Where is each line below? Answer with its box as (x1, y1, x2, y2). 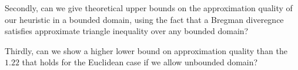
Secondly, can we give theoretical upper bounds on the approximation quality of (5, 2, 293, 14)
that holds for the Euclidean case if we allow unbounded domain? (22, 56, 258, 68)
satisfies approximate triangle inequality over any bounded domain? (5, 25, 249, 37)
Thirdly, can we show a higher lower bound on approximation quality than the (5, 44, 287, 56)
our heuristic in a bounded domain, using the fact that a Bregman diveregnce (5, 13, 284, 25)
